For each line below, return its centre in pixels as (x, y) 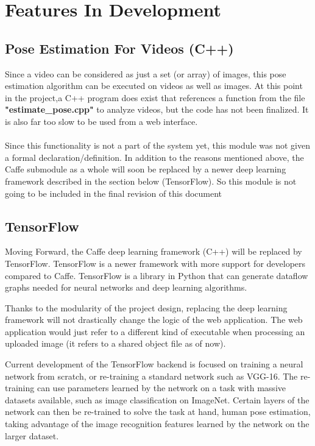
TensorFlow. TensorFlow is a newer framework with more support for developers (155, 263)
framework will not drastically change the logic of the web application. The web (154, 320)
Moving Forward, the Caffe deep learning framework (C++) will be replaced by (154, 251)
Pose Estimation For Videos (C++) (119, 48)
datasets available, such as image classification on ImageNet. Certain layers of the (157, 399)
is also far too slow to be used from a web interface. (101, 121)
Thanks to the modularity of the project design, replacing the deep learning (146, 307)
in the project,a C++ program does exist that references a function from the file (155, 97)
